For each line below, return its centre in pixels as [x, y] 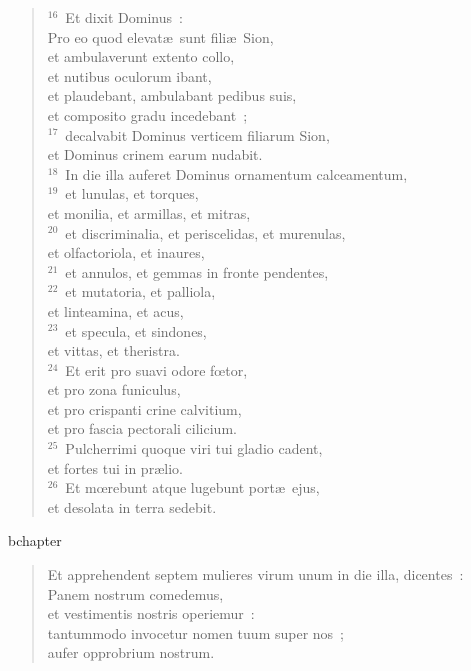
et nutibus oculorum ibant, [129, 75]
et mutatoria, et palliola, [140, 291]
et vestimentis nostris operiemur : [151, 613]
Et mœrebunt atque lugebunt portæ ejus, [192, 487]
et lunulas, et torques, [132, 193]
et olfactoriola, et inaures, [126, 252]
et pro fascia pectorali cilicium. [142, 428]
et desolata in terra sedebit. [132, 506]
